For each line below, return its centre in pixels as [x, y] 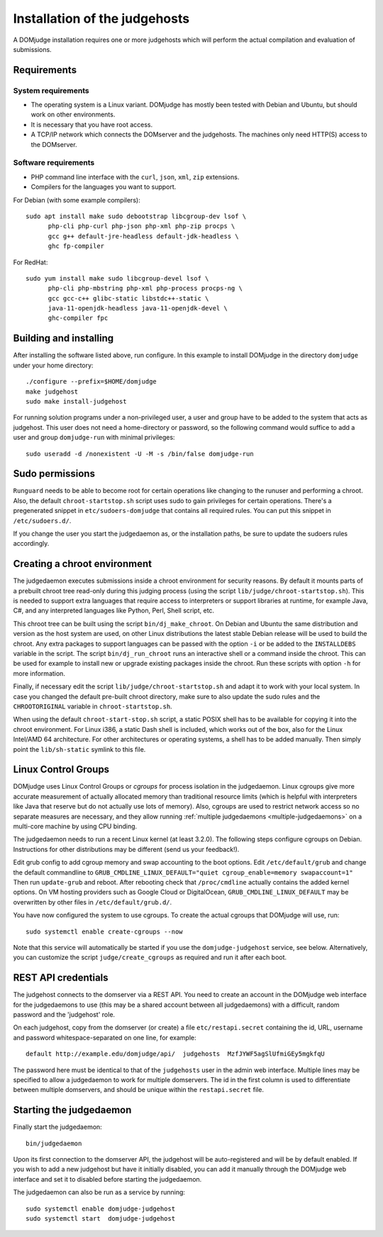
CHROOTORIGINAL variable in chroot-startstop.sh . [93, 706]
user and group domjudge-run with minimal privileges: [94, 438]
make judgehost [52, 391]
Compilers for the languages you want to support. [104, 187]
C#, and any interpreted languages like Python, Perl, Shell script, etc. [114, 610]
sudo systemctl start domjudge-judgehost [101, 1218]
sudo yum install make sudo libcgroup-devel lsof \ [117, 278]
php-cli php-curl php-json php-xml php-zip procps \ [141, 226]
